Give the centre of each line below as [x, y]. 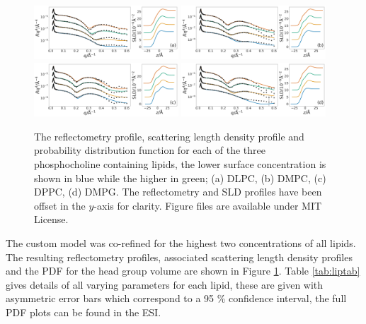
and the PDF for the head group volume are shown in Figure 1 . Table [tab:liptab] [183, 271]
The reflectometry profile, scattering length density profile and [169, 136]
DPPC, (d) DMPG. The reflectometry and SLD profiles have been [178, 192]
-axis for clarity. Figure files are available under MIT [208, 205]
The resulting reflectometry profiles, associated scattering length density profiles [179, 257]
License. [51, 219]
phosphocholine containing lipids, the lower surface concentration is [180, 164]
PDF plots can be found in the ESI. [84, 312]
